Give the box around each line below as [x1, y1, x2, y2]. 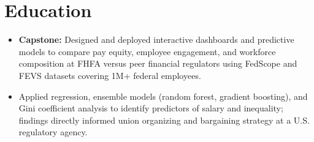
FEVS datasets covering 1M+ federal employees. [18, 69, 201, 81]
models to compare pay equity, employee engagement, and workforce [18, 45, 276, 58]
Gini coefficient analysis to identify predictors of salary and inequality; [18, 102, 283, 114]
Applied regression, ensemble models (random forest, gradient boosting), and [18, 89, 308, 102]
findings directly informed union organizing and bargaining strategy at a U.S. [18, 113, 310, 126]
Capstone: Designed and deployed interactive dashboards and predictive [18, 33, 294, 46]
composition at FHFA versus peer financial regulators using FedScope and [18, 57, 297, 70]
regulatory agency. [18, 125, 88, 138]
